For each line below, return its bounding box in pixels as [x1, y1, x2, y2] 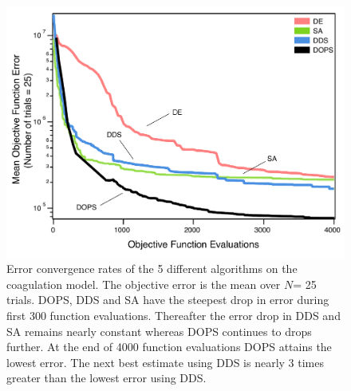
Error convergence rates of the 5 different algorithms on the [6, 260, 298, 277]
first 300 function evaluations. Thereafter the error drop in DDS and [6, 306, 341, 323]
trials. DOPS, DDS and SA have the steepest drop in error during [6, 291, 329, 308]
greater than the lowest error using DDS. [6, 369, 207, 386]
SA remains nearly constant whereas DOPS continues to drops [6, 322, 312, 339]
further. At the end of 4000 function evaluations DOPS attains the [6, 338, 332, 355]
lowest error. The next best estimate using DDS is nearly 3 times [6, 353, 325, 370]
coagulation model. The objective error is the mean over [6, 275, 281, 292]
